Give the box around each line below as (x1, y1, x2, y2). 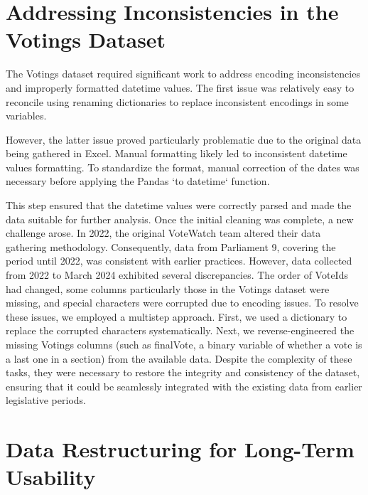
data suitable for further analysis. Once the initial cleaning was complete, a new (6, 211, 354, 226)
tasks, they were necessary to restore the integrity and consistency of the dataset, (6, 365, 360, 380)
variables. (6, 108, 47, 123)
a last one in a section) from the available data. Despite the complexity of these (6, 351, 352, 366)
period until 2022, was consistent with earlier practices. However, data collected (6, 253, 352, 268)
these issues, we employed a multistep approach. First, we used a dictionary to (6, 309, 347, 324)
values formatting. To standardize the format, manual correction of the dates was (6, 159, 359, 174)
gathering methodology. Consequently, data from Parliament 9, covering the (6, 239, 336, 254)
